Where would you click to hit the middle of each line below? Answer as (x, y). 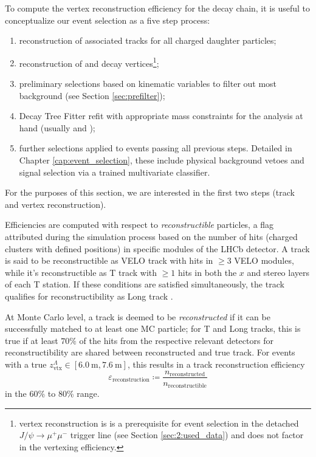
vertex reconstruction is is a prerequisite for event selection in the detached (159, 423)
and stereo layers (278, 272)
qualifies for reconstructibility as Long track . (89, 296)
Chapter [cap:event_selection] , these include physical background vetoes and (162, 160)
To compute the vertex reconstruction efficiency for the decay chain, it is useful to (158, 8)
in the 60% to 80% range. (52, 393)
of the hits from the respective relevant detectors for (176, 340)
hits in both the (207, 272)
